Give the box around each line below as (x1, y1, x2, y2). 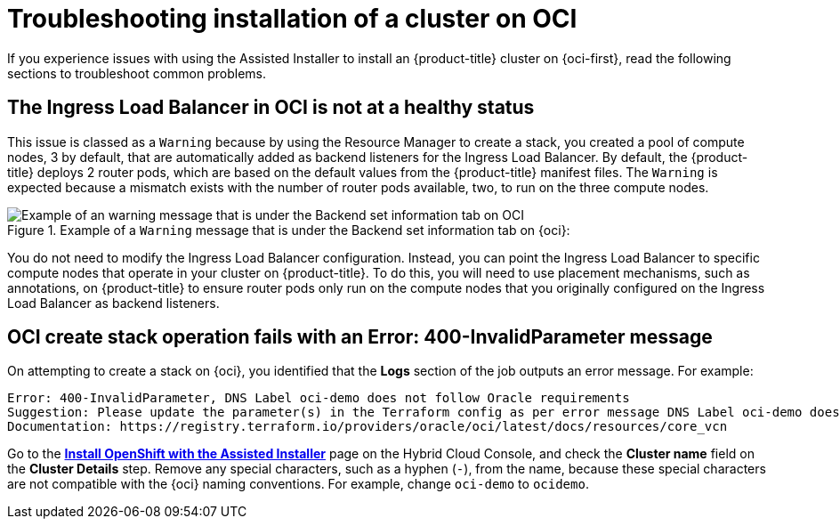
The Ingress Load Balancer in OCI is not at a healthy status (7, 96, 535, 119)
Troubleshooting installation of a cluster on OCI (7, 4, 577, 34)
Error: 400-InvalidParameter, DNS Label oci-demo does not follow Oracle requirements (7, 391, 630, 406)
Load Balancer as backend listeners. (7, 295, 220, 311)
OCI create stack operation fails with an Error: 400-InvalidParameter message (7, 326, 713, 349)
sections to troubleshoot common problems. (7, 65, 267, 81)
